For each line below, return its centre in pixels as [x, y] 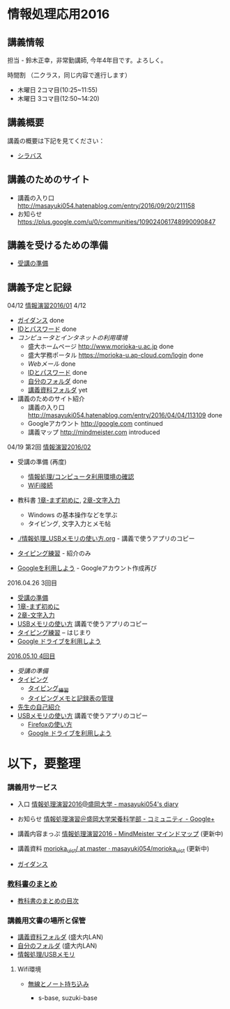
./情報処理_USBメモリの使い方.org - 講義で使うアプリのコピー [106, 539]
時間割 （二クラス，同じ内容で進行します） [69, 75]
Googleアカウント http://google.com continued [95, 424]
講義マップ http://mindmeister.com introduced [94, 432]
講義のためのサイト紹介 [51, 399]
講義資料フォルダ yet [58, 390]
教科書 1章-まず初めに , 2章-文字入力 [69, 500]
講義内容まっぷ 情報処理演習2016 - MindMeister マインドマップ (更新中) [120, 833]
